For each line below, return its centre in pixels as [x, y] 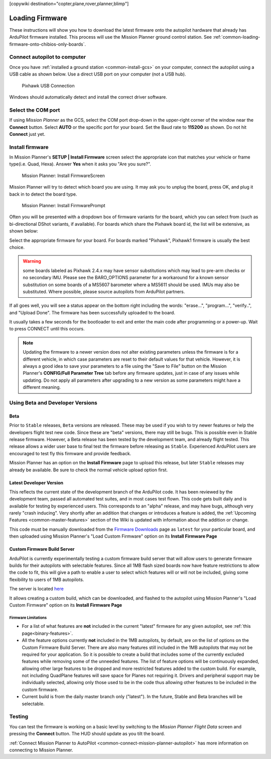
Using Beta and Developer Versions [53, 402]
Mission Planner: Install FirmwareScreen [63, 176]
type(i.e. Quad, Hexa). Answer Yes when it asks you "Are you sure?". [80, 164]
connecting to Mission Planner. [41, 750]
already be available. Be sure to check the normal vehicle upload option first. [89, 470]
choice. [17, 247]
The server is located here [36, 589]
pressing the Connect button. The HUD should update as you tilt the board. [87, 734]
